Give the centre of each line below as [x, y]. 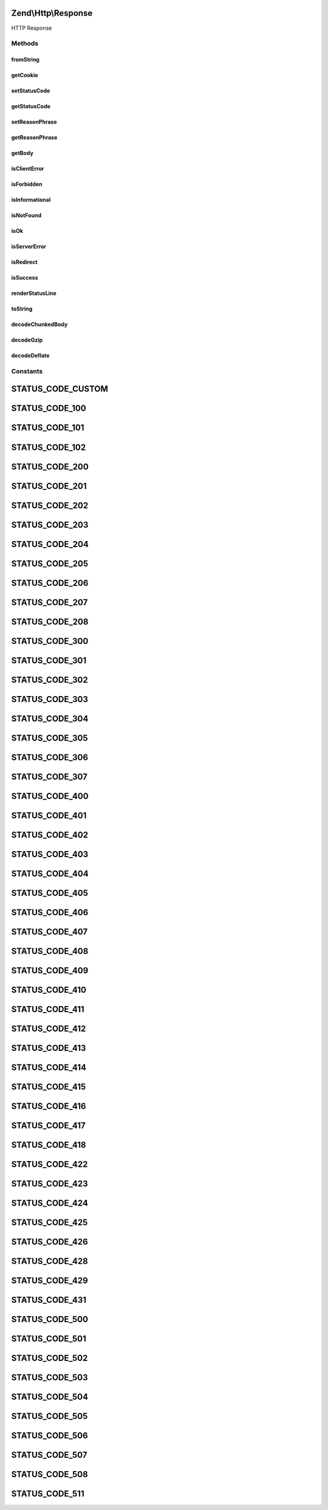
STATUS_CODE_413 [49, 1048]
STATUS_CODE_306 [50, 757]
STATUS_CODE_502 [50, 1358]
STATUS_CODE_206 [50, 583]
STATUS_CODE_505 [50, 1416]
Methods [25, 44]
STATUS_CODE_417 [48, 1126]
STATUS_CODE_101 [48, 428]
